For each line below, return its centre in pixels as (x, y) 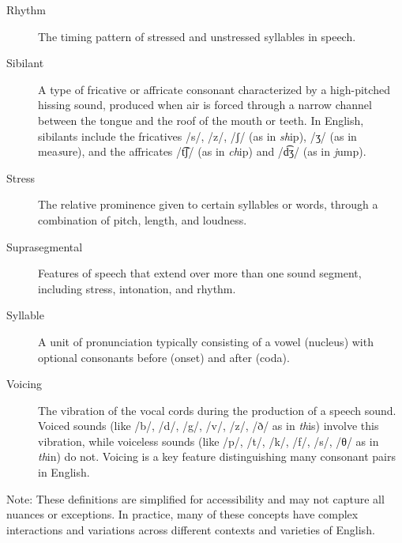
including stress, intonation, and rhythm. (137, 288)
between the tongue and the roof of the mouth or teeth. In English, (201, 120)
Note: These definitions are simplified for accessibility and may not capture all (195, 498)
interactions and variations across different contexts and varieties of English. (191, 529)
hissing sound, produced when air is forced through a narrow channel (205, 105)
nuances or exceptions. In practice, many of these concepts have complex (182, 514)
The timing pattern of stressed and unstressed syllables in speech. (197, 36)
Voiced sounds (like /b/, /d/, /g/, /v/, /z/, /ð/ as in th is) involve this (209, 426)
